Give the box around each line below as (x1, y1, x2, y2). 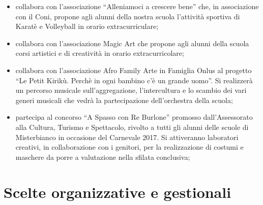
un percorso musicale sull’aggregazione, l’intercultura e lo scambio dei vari (15, 85, 247, 95)
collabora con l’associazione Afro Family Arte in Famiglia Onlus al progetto (15, 64, 252, 75)
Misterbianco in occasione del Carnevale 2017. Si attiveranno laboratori (15, 131, 239, 142)
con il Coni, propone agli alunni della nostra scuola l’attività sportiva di (15, 11, 240, 21)
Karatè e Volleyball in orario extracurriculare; (15, 21, 159, 31)
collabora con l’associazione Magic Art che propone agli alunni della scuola (15, 38, 249, 48)
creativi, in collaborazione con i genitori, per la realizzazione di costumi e (15, 142, 244, 152)
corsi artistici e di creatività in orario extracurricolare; (15, 48, 184, 58)
